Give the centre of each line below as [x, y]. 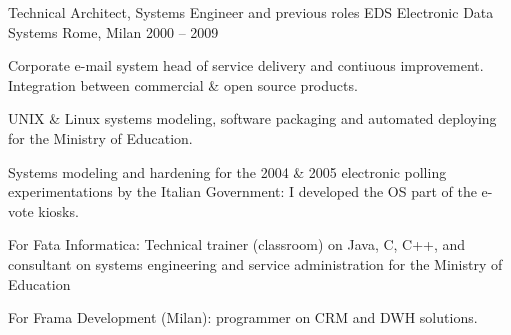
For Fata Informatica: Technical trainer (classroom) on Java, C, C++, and [237, 244]
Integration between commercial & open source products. [183, 84]
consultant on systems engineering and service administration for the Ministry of [255, 263]
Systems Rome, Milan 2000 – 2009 [113, 31]
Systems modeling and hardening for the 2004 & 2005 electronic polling [227, 171]
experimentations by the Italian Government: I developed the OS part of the [242, 191]
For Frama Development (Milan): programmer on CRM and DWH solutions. [243, 317]
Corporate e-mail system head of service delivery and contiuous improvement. [246, 65]
